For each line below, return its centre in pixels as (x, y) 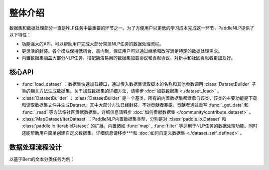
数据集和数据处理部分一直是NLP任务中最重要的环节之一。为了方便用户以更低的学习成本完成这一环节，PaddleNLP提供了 (132, 28)
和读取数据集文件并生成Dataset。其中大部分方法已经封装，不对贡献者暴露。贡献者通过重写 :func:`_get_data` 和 (135, 105)
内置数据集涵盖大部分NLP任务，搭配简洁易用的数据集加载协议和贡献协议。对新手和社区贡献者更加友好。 (129, 58)
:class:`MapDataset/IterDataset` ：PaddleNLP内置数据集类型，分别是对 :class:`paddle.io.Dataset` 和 (124, 119)
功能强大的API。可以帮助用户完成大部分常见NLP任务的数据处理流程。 (93, 44)
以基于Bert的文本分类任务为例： (42, 159)
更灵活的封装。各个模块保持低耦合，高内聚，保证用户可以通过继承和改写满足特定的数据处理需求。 (122, 51)
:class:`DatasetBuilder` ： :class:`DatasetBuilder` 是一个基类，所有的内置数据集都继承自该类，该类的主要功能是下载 (139, 98)
